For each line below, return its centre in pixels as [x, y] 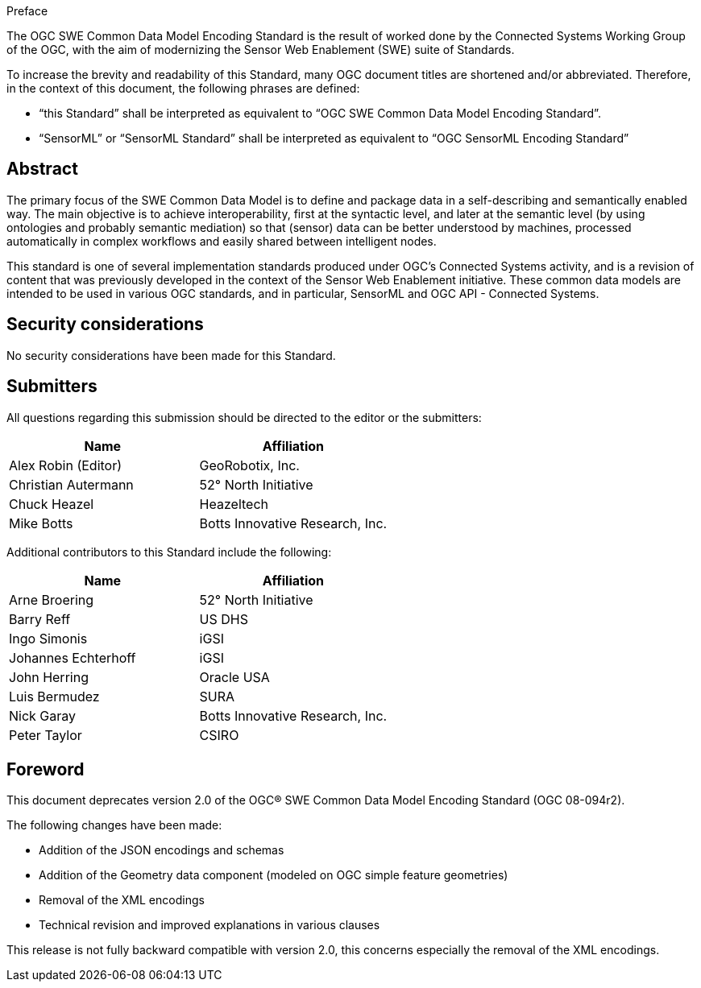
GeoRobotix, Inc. [249, 465]
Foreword [46, 769]
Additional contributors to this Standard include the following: [169, 552]
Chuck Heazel [52, 504]
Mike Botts [41, 523]
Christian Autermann [71, 484]
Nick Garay [43, 715]
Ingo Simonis [48, 638]
